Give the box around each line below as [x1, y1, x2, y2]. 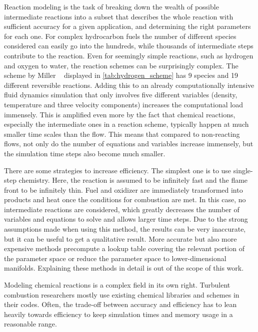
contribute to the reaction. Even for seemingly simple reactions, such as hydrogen [4, 50, 253, 60]
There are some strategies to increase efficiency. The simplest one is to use [4, 165, 231, 175]
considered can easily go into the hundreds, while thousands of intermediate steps [4, 40, 253, 51]
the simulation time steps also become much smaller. [4, 148, 165, 158]
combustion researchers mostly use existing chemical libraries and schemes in [4, 289, 239, 300]
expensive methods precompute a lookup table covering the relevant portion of [4, 243, 244, 254]
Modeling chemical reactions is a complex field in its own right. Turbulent [4, 280, 230, 290]
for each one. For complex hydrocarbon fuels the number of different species [4, 30, 236, 41]
